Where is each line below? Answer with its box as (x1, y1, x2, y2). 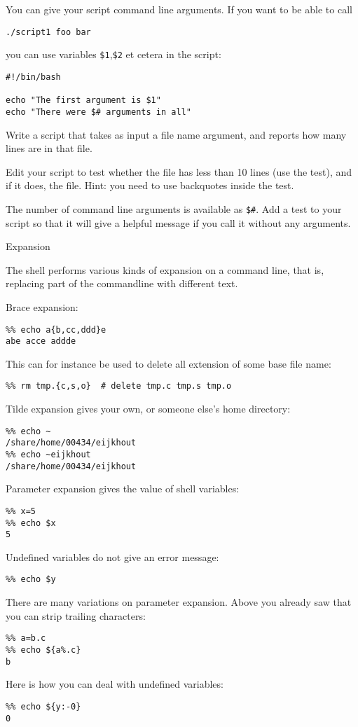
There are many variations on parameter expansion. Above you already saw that (6, 595, 352, 609)
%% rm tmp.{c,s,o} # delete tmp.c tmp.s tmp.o (6, 381, 232, 392)
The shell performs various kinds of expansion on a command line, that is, (6, 262, 324, 277)
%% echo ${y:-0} (6, 701, 81, 712)
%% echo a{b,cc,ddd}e (6, 324, 106, 335)
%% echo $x (6, 518, 56, 528)
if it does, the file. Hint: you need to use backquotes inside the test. (6, 178, 294, 193)
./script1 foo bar (6, 27, 91, 37)
